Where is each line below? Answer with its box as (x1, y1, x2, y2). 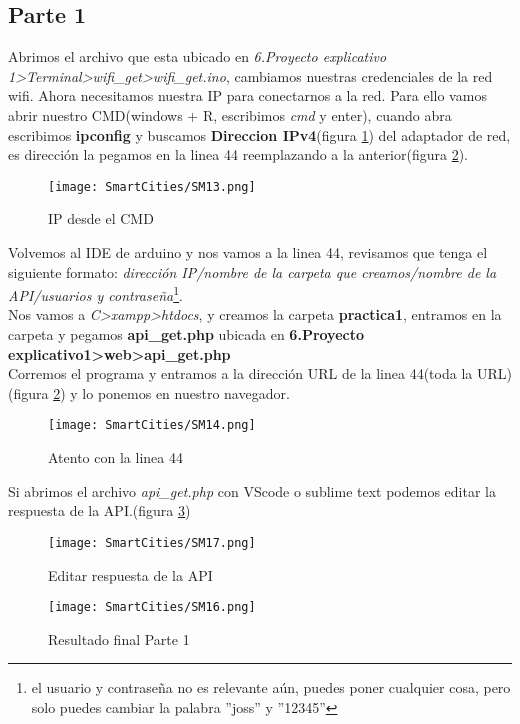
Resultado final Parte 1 (48, 628, 190, 649)
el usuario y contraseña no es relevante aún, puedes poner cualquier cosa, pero (31, 677, 511, 698)
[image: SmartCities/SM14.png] (48, 418, 256, 433)
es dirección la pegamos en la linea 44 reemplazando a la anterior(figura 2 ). (8, 144, 469, 165)
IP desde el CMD (48, 208, 154, 229)
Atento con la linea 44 (48, 447, 183, 468)
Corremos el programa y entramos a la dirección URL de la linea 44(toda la (8, 363, 473, 384)
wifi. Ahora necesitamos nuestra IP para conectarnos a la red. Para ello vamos (8, 85, 487, 106)
